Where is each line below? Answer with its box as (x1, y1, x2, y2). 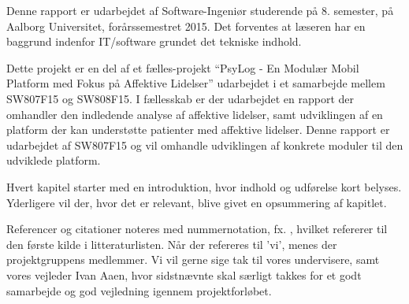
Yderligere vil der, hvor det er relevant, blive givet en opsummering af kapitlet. (6, 194, 387, 210)
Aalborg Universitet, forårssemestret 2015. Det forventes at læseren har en (6, 17, 366, 34)
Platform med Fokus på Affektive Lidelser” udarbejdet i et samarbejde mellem (6, 75, 385, 91)
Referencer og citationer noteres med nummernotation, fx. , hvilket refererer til (6, 221, 388, 237)
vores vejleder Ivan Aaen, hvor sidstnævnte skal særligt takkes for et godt (6, 266, 362, 283)
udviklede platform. (6, 152, 101, 169)
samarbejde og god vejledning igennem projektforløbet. (6, 282, 272, 298)
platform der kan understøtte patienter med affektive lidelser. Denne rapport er (6, 121, 390, 138)
